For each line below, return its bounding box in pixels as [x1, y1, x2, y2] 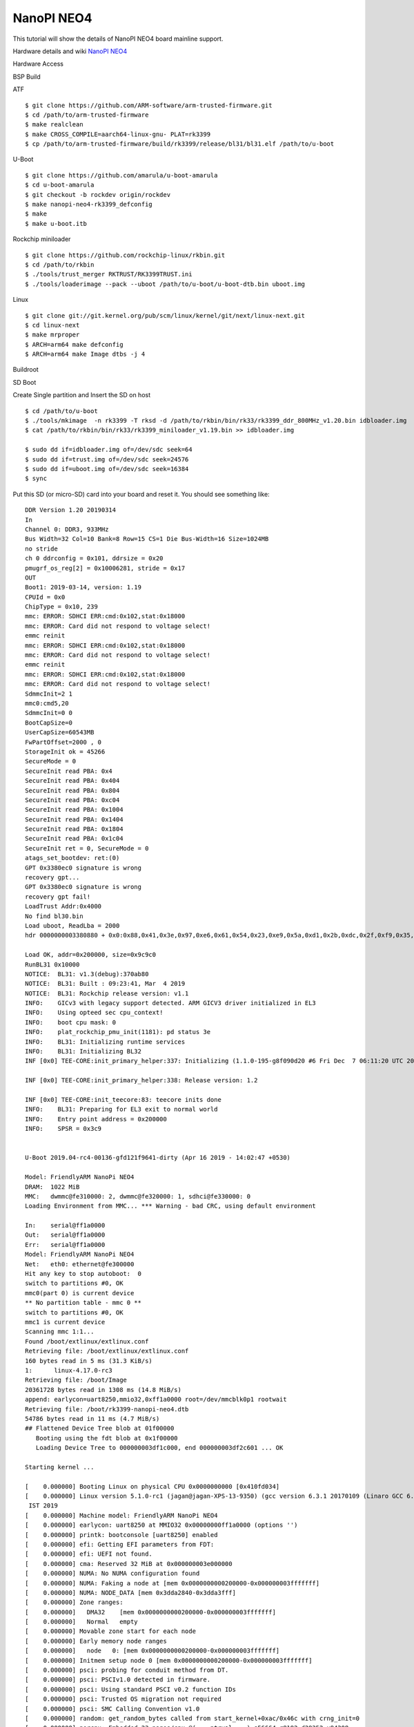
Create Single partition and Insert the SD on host [12, 391, 151, 399]
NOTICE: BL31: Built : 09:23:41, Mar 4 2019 [25, 980, 186, 988]
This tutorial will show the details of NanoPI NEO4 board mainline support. [12, 35, 224, 43]
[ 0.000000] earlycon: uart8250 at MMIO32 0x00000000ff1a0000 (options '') [25, 1521, 298, 1529]
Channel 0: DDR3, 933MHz [25, 525, 109, 533]
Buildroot [12, 365, 39, 374]
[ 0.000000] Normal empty [25, 1618, 138, 1626]
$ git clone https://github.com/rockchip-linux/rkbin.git [25, 251, 226, 259]
